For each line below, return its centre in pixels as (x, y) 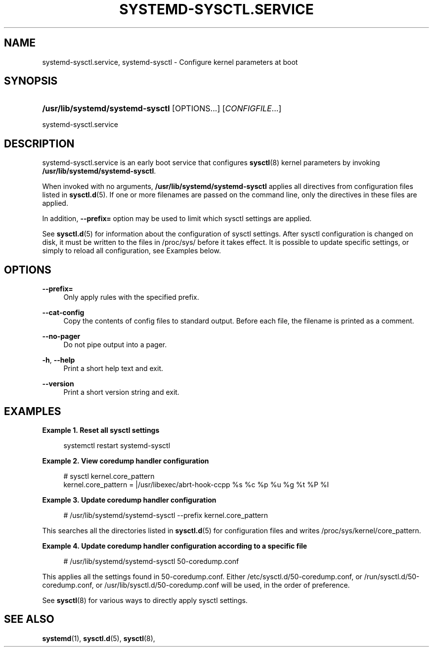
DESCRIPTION (39, 143)
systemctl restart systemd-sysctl (117, 445)
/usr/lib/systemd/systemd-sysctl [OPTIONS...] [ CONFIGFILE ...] (162, 109)
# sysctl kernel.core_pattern (109, 476)
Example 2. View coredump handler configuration (126, 461)
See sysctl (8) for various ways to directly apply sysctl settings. (145, 600)
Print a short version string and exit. (121, 392)
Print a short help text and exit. (113, 369)
